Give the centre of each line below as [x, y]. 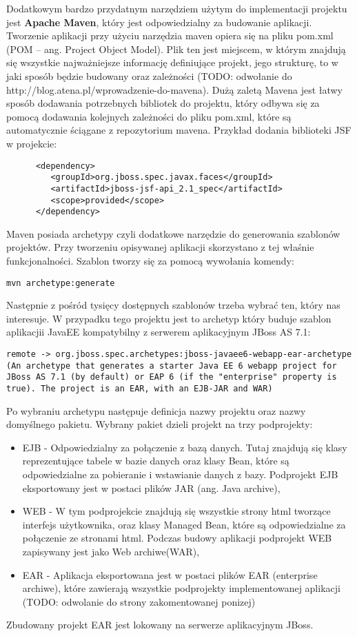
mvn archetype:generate [61, 283]
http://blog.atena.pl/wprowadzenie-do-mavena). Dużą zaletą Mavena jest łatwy [175, 89]
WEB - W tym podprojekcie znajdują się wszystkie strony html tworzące [176, 511]
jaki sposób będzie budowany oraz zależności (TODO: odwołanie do [149, 75]
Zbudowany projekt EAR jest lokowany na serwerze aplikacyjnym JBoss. [160, 625]
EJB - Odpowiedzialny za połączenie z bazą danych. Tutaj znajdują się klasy [185, 447]
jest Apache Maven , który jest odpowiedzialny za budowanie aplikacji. [159, 22]
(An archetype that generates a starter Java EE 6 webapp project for [172, 366]
